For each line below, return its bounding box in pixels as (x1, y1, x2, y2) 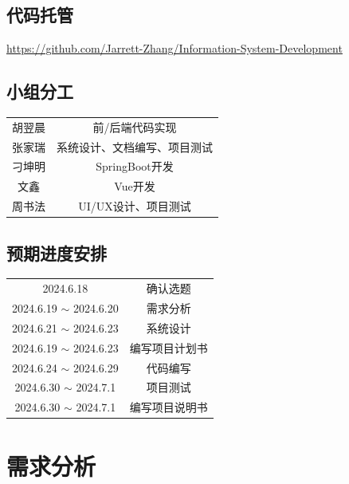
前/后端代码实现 (92, 118, 177, 135)
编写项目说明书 (129, 399, 208, 415)
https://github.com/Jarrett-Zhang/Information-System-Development (6, 40, 343, 57)
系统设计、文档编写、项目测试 (57, 138, 213, 155)
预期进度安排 (6, 240, 107, 265)
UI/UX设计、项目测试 (78, 198, 191, 214)
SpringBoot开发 (96, 158, 174, 175)
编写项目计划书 (129, 339, 208, 356)
